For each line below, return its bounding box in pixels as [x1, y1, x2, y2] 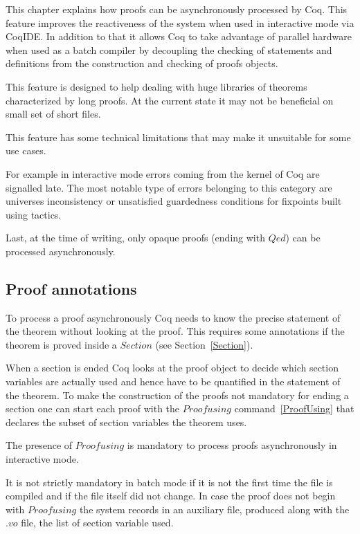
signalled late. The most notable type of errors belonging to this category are [6, 180, 332, 194]
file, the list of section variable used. [21, 515, 174, 530]
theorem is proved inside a [6, 337, 117, 351]
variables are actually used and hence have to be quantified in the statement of [6, 374, 341, 389]
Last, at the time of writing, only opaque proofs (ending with [6, 230, 265, 245]
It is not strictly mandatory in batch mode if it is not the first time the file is [6, 475, 333, 489]
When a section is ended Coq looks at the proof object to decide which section [6, 360, 339, 375]
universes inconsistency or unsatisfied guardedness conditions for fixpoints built [6, 194, 342, 208]
